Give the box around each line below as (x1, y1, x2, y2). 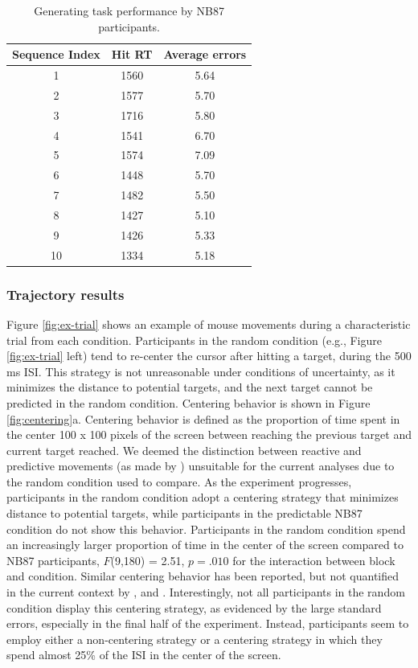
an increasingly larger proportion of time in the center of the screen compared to (6, 536, 404, 553)
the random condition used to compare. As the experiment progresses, (6, 473, 352, 490)
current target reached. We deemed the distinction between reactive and (6, 441, 362, 458)
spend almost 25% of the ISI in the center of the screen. (6, 646, 281, 663)
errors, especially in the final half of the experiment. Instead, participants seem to (6, 615, 409, 632)
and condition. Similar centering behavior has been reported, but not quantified (6, 568, 400, 584)
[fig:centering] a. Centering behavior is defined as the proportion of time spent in (6, 410, 400, 427)
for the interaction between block (232, 551, 395, 568)
